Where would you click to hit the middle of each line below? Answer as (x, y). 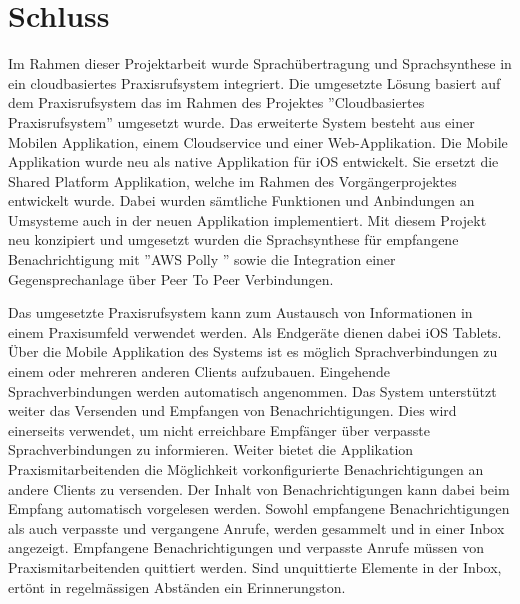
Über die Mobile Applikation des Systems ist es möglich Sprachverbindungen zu (253, 351)
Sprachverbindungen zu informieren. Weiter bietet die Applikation (211, 449)
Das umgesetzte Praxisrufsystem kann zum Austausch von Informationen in (240, 312)
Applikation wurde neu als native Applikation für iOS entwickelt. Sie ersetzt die (253, 161)
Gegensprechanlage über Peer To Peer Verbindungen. (171, 278)
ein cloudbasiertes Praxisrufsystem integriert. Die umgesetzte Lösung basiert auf (254, 82)
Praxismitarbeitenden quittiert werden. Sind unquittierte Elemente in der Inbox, (255, 566)
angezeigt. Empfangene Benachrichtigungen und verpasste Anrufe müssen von (246, 547)
